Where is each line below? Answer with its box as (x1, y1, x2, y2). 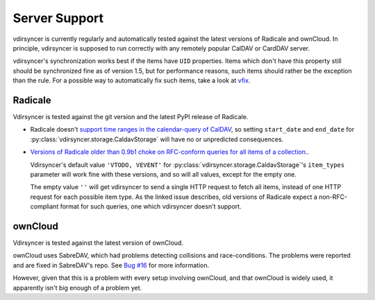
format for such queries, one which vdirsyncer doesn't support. (60, 202, 242, 211)
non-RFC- (318, 193, 348, 201)
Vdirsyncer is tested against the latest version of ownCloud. (12, 239, 184, 247)
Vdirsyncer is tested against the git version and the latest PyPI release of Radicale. (12, 113, 249, 121)
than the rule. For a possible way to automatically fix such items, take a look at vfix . (12, 76, 251, 85)
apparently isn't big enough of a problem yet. (12, 283, 142, 292)
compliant (30, 202, 59, 211)
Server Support (12, 10, 104, 26)
